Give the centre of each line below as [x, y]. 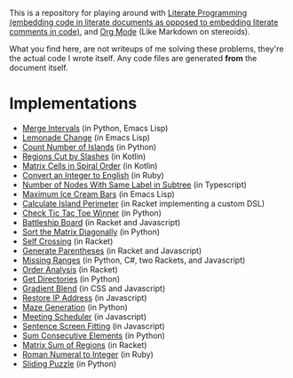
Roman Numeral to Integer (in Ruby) [87, 354]
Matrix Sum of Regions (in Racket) [84, 344]
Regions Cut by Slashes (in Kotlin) [84, 156]
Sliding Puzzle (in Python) [69, 364]
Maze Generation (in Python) [75, 307]
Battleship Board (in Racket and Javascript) [101, 222]
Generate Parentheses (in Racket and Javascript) [112, 250]
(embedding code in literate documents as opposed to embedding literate [144, 22]
